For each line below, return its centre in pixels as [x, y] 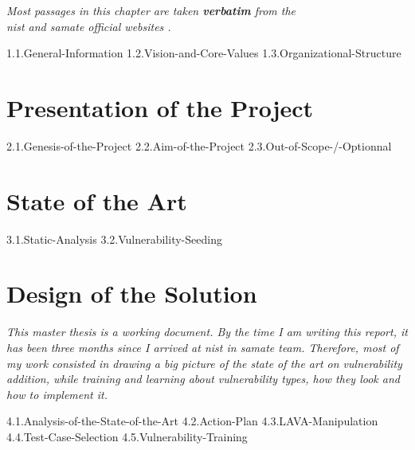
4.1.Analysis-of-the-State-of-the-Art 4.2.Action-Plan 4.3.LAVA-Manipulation [192, 421]
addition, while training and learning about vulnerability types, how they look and [203, 379]
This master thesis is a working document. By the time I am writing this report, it [207, 332]
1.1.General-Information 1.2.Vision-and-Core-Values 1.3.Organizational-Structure [204, 53]
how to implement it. [57, 394]
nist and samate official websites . [89, 26]
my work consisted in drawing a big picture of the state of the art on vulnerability [204, 363]
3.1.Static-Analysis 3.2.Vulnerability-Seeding [114, 239]
